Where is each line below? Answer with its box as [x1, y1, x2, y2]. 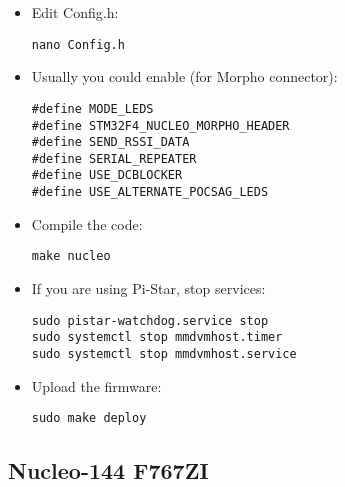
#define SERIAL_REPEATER [31, 151, 197, 166]
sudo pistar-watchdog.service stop [31, 313, 269, 328]
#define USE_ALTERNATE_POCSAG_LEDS [31, 185, 269, 200]
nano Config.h [31, 37, 125, 52]
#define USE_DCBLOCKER [31, 168, 183, 183]
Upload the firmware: [31, 375, 162, 396]
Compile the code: [31, 213, 143, 234]
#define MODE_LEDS [31, 101, 154, 116]
